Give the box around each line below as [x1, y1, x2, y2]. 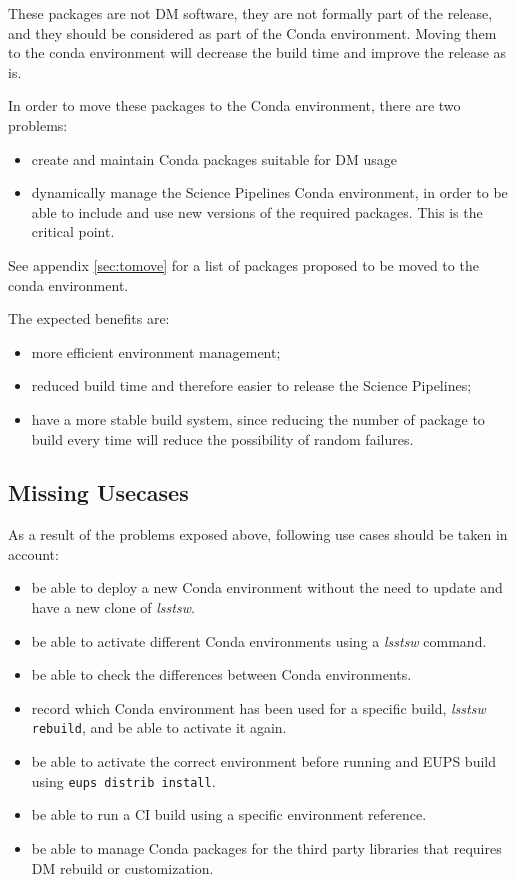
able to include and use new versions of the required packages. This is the [31, 201, 483, 222]
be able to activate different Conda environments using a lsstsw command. [31, 630, 487, 651]
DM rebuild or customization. [31, 857, 214, 878]
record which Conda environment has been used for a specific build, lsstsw [31, 697, 486, 718]
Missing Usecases [8, 477, 189, 508]
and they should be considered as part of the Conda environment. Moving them [8, 22, 497, 43]
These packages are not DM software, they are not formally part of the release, [8, 3, 493, 23]
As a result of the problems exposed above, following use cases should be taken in [8, 524, 508, 545]
